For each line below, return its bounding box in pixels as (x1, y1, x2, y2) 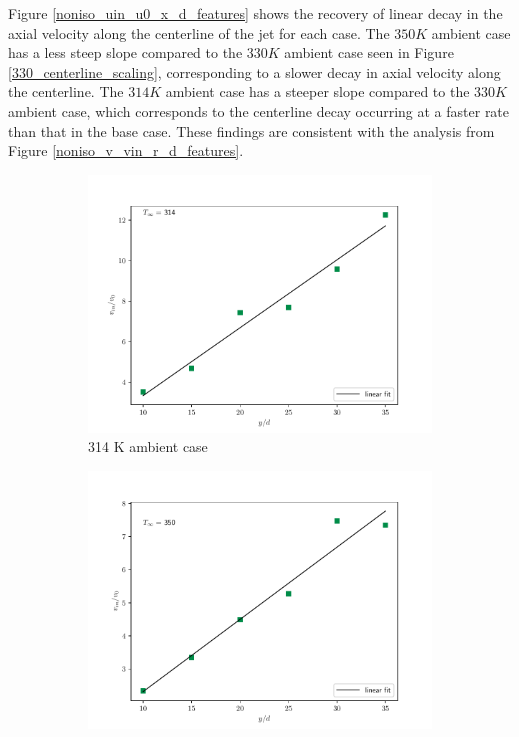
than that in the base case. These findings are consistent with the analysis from (8, 120, 495, 141)
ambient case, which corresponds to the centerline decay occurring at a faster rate (8, 100, 510, 121)
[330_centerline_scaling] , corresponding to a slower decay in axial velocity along (8, 61, 501, 82)
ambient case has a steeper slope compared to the (165, 81, 470, 102)
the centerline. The (8, 81, 124, 102)
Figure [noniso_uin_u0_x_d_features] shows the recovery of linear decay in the (8, 3, 503, 23)
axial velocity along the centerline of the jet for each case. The (8, 22, 390, 43)
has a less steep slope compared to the (8, 42, 243, 63)
